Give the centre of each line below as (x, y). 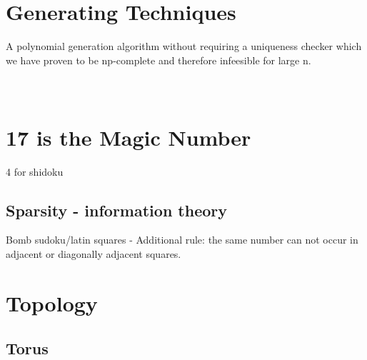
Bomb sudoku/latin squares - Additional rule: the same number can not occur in (182, 240)
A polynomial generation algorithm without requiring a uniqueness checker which (184, 46)
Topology (52, 302)
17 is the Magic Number (129, 137)
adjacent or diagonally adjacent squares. (94, 254)
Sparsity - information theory (117, 210)
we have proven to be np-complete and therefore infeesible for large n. (159, 60)
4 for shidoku (35, 171)
